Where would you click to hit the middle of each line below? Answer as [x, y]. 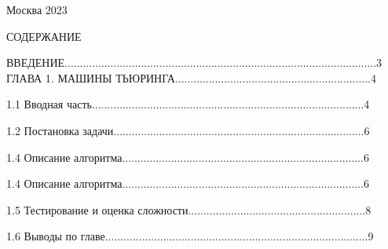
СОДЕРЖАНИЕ [44, 36]
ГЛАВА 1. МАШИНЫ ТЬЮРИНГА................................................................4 [191, 77]
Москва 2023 [37, 9]
